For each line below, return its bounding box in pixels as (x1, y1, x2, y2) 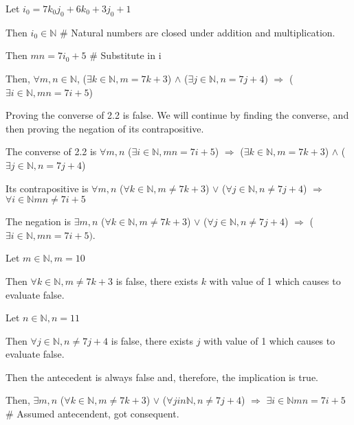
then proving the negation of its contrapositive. (5, 121, 204, 135)
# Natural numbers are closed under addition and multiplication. (59, 25, 335, 39)
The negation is (5, 214, 71, 229)
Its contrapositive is (5, 181, 89, 195)
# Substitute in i (89, 48, 162, 62)
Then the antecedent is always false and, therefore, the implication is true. (5, 369, 319, 384)
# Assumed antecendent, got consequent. (5, 406, 179, 421)
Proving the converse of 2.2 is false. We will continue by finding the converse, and (5, 108, 349, 122)
